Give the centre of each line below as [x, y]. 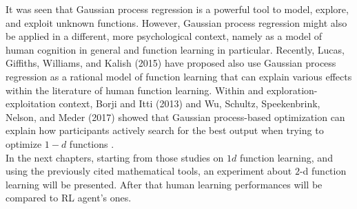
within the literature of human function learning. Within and [135, 90]
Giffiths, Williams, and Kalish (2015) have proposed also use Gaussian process [171, 63]
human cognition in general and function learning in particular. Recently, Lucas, [175, 49]
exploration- [292, 90]
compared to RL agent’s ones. [69, 198]
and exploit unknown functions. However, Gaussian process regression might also [176, 22]
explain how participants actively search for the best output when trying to [165, 130]
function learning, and [286, 157]
